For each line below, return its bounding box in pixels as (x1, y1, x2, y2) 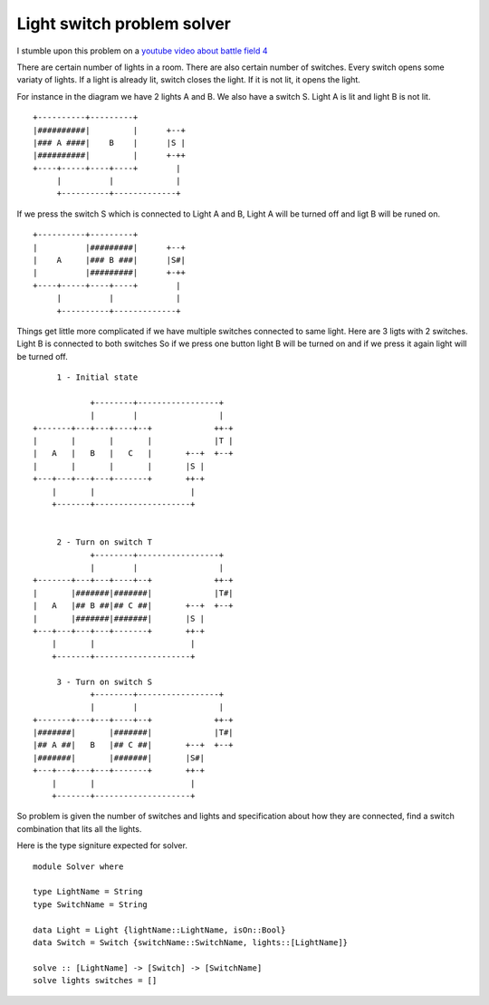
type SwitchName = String (33, 899, 149, 910)
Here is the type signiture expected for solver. (16, 840, 187, 851)
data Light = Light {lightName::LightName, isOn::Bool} (33, 924, 286, 935)
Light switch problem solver (16, 14, 231, 34)
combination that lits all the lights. (16, 823, 142, 834)
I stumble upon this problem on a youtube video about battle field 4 (16, 45, 268, 56)
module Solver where (33, 861, 124, 872)
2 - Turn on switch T (56, 537, 153, 547)
